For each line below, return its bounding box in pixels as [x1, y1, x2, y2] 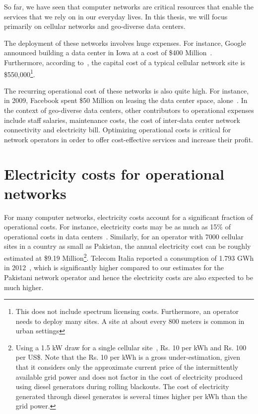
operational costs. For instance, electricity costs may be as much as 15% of [4, 221, 231, 232]
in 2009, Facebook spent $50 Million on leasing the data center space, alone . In [4, 95, 248, 105]
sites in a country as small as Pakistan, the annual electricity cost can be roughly [4, 241, 251, 251]
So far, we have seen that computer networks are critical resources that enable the [4, 1, 254, 11]
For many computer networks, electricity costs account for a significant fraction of [4, 211, 253, 222]
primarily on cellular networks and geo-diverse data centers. [4, 21, 186, 31]
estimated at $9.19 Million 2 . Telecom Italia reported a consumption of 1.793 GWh [4, 251, 254, 263]
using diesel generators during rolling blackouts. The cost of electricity [15, 381, 229, 392]
